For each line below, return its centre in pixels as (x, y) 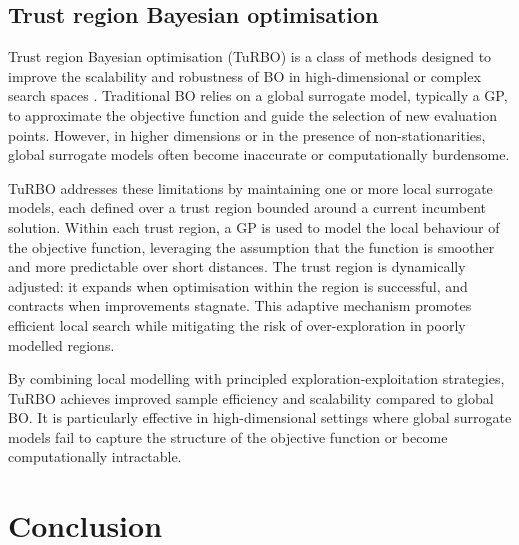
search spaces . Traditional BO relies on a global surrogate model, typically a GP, (258, 95)
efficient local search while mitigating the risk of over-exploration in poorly (237, 324)
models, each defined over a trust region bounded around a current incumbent (247, 207)
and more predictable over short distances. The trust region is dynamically (237, 266)
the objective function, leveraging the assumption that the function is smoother (251, 246)
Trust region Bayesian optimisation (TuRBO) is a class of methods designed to (250, 56)
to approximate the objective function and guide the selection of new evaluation (252, 114)
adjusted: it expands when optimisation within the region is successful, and (238, 285)
